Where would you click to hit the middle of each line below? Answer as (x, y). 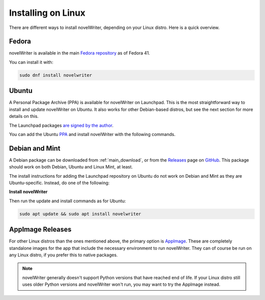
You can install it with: (31, 62)
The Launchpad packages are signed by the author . (61, 125)
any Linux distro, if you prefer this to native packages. (63, 255)
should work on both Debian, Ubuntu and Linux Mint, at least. (71, 167)
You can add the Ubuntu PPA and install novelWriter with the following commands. (92, 134)
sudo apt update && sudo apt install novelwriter (80, 214)
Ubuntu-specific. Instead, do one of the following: (59, 183)
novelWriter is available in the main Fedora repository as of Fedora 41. (79, 53)
